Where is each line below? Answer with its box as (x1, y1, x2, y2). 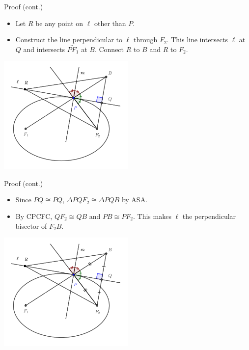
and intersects (23, 44, 65, 54)
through (133, 34, 158, 45)
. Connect (94, 44, 124, 54)
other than (94, 18, 126, 28)
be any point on (35, 18, 83, 28)
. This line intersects (166, 34, 228, 45)
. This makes (133, 211, 171, 221)
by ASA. (121, 194, 148, 205)
